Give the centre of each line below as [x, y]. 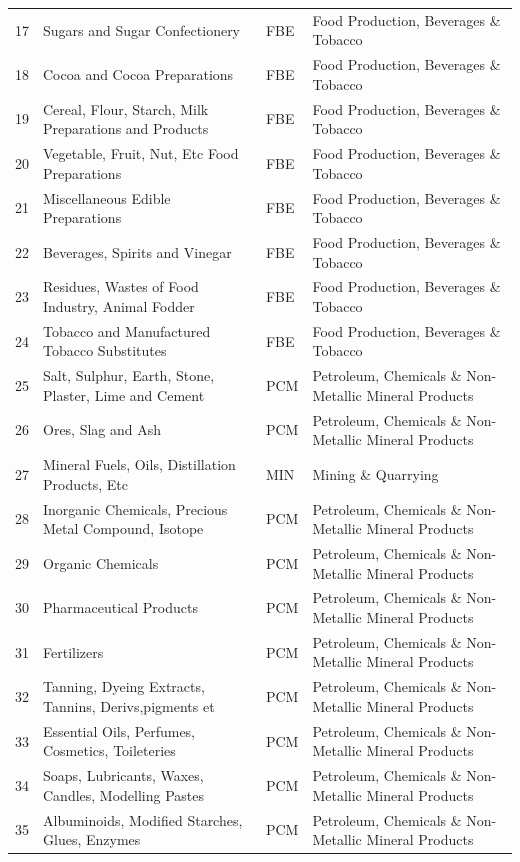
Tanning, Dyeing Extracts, [124, 686]
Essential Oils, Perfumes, [119, 730]
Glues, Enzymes [92, 839]
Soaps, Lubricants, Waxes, [123, 775]
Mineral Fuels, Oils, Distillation [139, 464]
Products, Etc [85, 483]
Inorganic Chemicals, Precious [135, 508]
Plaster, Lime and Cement [124, 394]
